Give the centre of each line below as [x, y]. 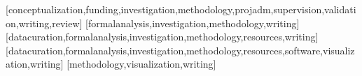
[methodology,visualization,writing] [141, 64]
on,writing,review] [44, 23]
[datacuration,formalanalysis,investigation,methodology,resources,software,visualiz [180, 50]
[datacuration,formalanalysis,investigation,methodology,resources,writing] [162, 37]
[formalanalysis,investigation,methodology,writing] [193, 23]
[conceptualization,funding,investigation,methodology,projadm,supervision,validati [181, 9]
